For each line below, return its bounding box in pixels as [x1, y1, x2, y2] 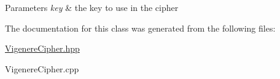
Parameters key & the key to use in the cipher [5, 1, 179, 13]
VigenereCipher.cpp [5, 62, 79, 75]
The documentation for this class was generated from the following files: [5, 21, 276, 34]
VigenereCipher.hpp [5, 42, 80, 55]
